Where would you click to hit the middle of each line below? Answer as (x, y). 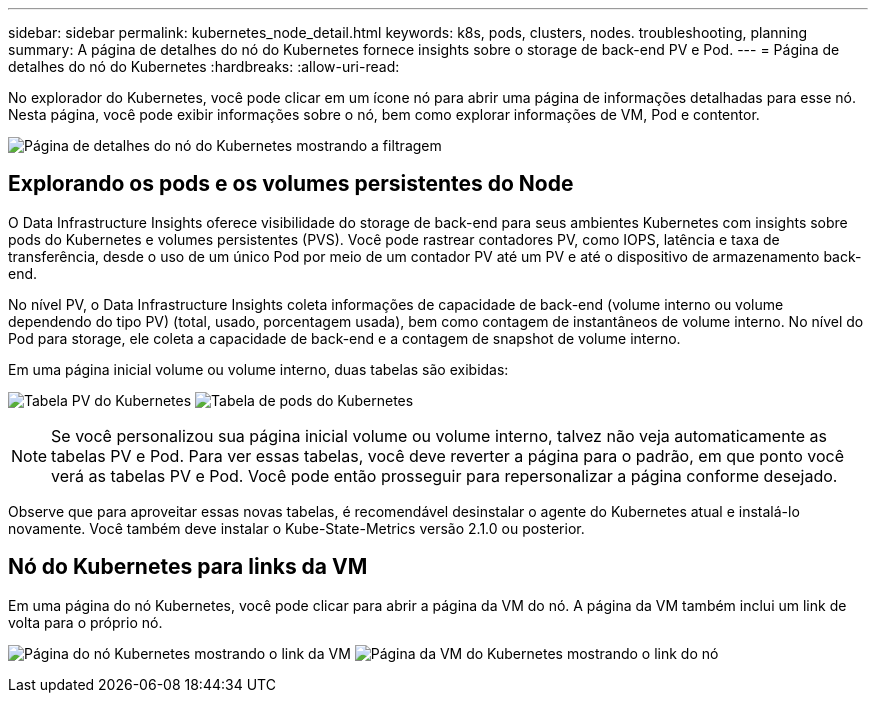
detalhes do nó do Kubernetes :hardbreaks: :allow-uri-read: (204, 66)
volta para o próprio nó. (85, 622)
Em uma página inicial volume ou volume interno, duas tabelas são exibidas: (258, 369)
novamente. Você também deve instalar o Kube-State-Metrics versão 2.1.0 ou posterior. (296, 528)
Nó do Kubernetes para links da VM (188, 567)
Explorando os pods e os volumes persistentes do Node (291, 184)
